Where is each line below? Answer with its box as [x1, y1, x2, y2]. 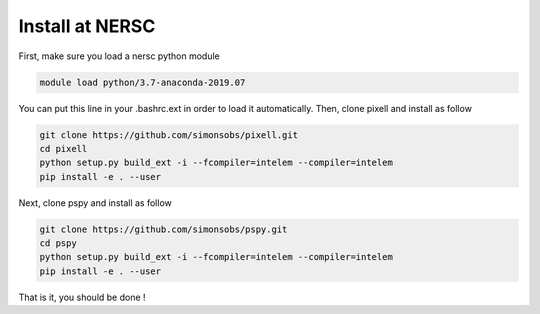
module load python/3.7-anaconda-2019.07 [39, 76, 246, 88]
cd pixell [39, 143, 88, 154]
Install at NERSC [18, 15, 156, 37]
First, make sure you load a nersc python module [18, 50, 220, 62]
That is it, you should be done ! [18, 291, 146, 303]
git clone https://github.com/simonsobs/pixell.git [39, 129, 299, 140]
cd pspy [39, 238, 77, 249]
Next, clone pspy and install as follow [18, 196, 172, 209]
